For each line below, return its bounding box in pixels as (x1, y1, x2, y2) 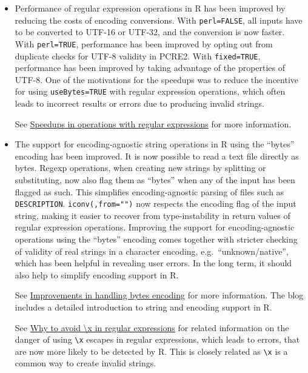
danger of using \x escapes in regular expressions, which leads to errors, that (15, 333, 300, 346)
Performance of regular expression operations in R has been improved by (15, 2, 286, 14)
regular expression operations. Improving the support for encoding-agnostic (15, 221, 295, 234)
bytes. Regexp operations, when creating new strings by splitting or (15, 161, 266, 174)
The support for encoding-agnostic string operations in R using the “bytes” (15, 138, 295, 150)
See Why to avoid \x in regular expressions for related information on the (15, 321, 289, 334)
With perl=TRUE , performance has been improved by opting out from (15, 37, 273, 50)
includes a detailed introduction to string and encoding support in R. (15, 300, 272, 313)
